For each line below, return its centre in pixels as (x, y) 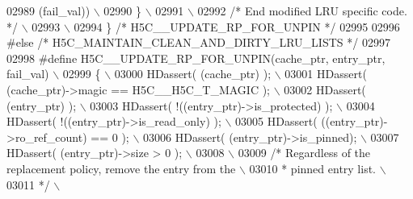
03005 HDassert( (276, 121)
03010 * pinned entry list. (313, 168)
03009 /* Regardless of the (304, 153)
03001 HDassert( (326, 74)
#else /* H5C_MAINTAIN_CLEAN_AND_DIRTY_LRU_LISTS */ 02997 (198, 42)
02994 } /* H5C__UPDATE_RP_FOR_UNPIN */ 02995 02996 (237, 26)
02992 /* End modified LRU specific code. (302, 10)
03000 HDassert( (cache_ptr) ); (193, 74)
